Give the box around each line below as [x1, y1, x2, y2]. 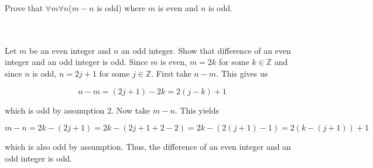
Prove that [5, 2, 43, 13]
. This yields [174, 104, 220, 116]
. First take [151, 67, 191, 79]
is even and [158, 2, 199, 13]
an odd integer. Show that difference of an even [121, 44, 291, 56]
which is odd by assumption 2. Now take [5, 104, 150, 116]
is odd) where [97, 2, 146, 13]
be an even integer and [29, 44, 111, 56]
